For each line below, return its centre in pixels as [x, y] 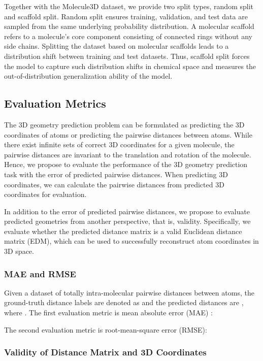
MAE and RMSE [40, 273]
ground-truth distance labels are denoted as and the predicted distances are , [124, 302]
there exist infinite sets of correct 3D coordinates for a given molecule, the [119, 144]
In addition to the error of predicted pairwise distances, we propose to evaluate [127, 211]
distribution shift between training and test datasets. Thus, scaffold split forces [127, 56]
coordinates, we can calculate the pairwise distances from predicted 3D [114, 184]
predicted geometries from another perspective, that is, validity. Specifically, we [127, 221]
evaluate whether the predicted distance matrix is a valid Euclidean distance [123, 231]
